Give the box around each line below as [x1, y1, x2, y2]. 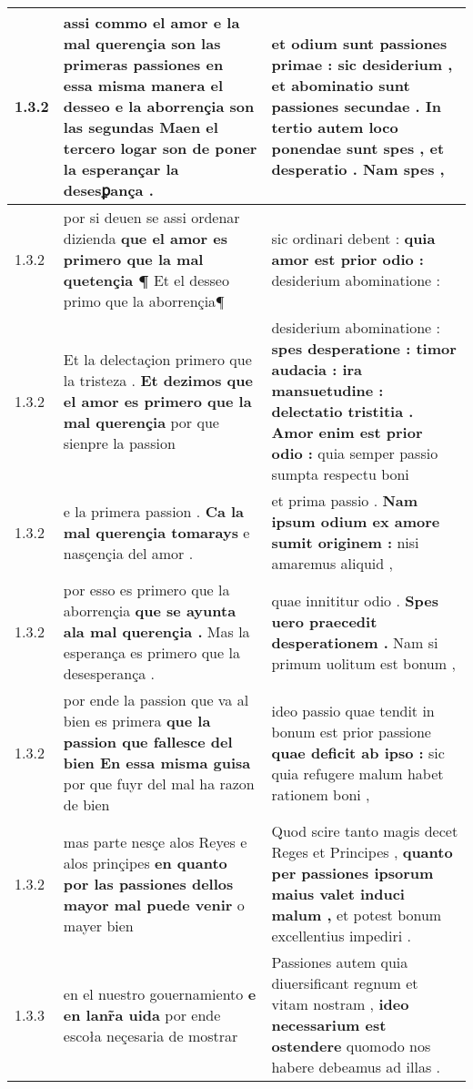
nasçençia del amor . [63, 542, 194, 564]
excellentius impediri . [271, 925, 411, 946]
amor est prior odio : [271, 249, 424, 270]
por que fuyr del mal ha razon [63, 773, 255, 794]
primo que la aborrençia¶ [63, 290, 225, 311]
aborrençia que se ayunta [63, 600, 236, 621]
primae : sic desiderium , [271, 54, 453, 75]
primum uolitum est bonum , [271, 652, 456, 674]
